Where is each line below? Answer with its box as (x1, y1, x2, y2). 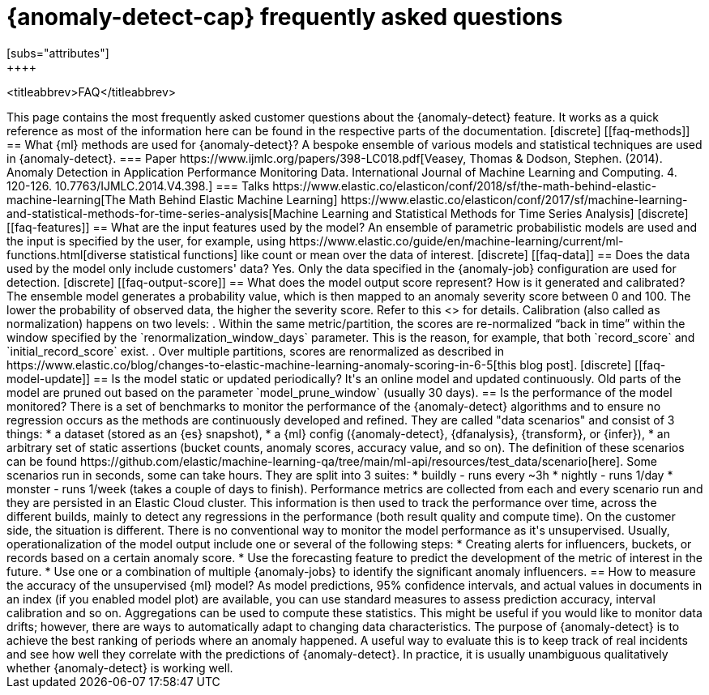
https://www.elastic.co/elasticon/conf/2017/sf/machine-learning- (340, 192, 688, 207)
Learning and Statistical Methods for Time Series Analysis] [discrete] (321, 206, 689, 220)
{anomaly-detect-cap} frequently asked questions (6, 3, 563, 31)
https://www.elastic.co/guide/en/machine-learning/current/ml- (288, 233, 624, 248)
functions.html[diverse (6, 247, 126, 262)
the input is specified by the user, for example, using (6, 233, 286, 248)
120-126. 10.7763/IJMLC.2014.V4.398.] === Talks (6, 178, 270, 193)
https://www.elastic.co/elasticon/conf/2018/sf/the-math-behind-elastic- (272, 178, 657, 193)
